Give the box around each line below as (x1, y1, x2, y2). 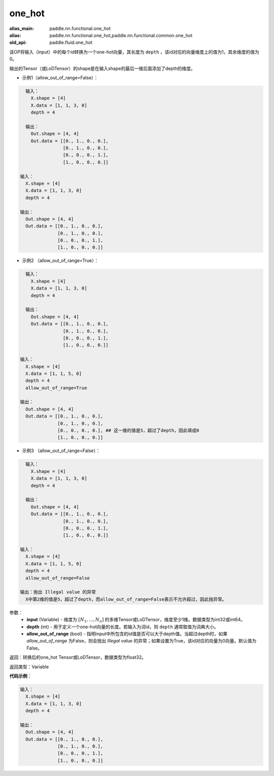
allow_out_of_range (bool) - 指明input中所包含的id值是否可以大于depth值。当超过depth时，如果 (26, 630, 228, 637)
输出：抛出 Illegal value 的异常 (20, 589, 96, 595)
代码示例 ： (9, 673, 32, 679)
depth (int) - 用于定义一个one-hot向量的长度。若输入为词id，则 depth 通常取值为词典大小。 (26, 624, 219, 630)
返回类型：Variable (9, 663, 49, 670)
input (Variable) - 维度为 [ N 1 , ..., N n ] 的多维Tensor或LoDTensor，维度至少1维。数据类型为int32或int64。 (26, 617, 246, 624)
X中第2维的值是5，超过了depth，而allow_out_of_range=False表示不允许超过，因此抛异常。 (25, 596, 227, 602)
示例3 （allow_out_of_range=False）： (22, 447, 101, 454)
